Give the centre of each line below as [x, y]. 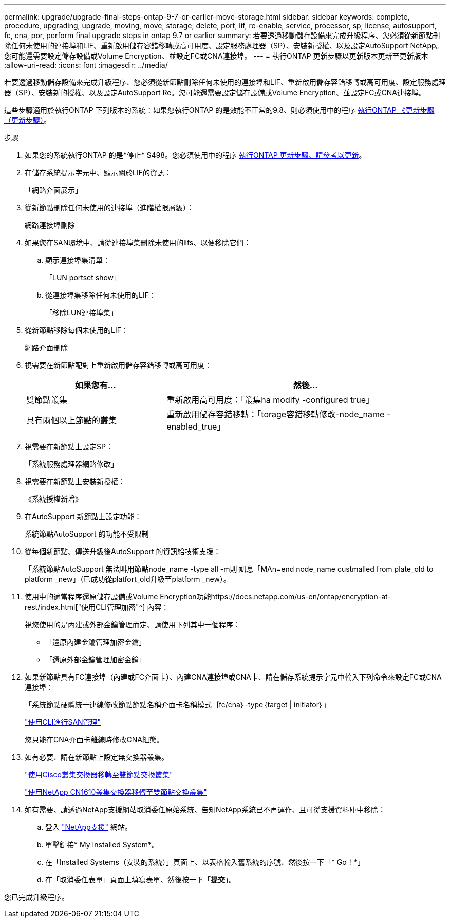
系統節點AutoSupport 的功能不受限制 [87, 534]
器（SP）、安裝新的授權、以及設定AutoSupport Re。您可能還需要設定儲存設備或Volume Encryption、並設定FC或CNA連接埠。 [215, 92]
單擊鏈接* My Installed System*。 [102, 845]
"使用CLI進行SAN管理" [63, 722]
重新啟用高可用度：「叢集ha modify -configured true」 [270, 400]
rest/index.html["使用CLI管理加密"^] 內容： [97, 607]
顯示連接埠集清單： [78, 260]
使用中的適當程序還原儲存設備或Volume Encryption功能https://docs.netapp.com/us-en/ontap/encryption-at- [208, 597]
